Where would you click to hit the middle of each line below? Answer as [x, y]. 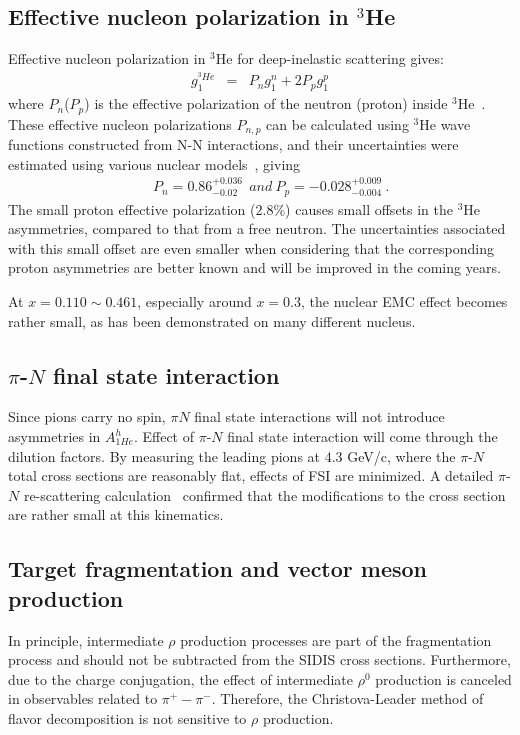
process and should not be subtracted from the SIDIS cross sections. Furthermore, [259, 659]
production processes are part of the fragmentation [336, 639]
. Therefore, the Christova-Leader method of [347, 698]
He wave [445, 123]
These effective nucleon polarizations [120, 123]
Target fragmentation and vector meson [218, 568]
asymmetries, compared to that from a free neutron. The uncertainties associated [257, 228]
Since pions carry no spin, [87, 416]
